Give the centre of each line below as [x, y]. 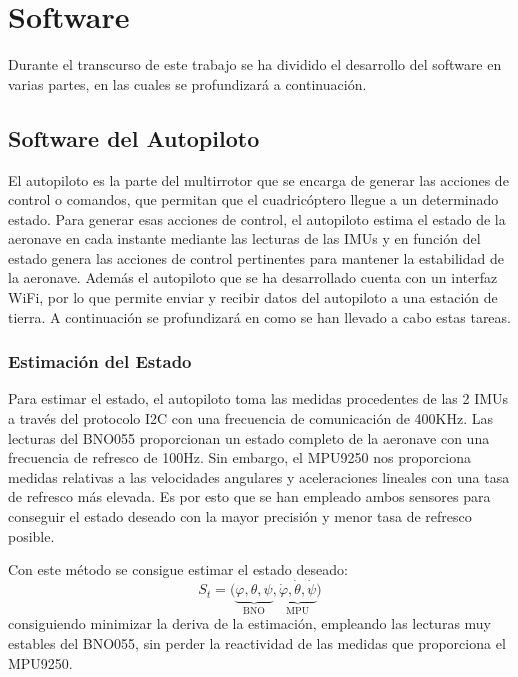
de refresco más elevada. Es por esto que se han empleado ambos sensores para [249, 496]
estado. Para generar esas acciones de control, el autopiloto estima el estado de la [257, 218]
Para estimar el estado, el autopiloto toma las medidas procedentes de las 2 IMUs [258, 398]
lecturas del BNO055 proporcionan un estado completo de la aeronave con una [249, 437]
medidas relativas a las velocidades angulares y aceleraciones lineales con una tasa [259, 476]
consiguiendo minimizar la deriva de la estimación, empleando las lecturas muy [250, 623]
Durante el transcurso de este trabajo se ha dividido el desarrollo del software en [255, 64]
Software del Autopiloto [134, 137]
